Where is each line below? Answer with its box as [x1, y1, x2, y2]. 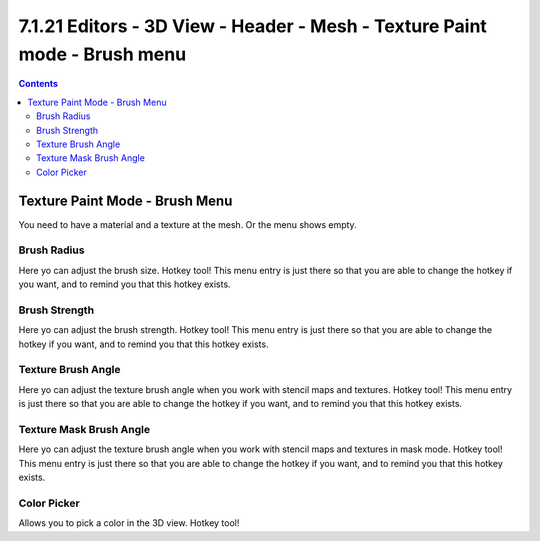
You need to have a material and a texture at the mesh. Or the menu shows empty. [18, 218, 357, 230]
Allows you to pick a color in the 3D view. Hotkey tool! [18, 517, 240, 529]
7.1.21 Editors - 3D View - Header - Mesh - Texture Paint [18, 15, 487, 37]
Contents [18, 78, 59, 90]
